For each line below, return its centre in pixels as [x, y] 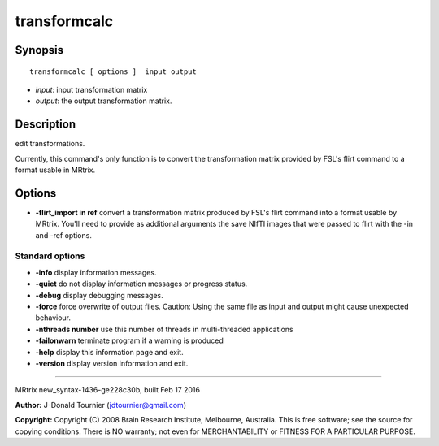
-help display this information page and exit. [109, 352]
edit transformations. [50, 144]
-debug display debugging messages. [100, 295]
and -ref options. [64, 235]
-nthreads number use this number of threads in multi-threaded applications [164, 329]
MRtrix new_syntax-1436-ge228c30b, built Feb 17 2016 [108, 390]
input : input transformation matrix [91, 89]
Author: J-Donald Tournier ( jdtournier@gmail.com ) [101, 405]
